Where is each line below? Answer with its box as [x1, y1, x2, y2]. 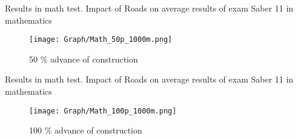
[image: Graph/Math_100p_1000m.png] [29, 106, 177, 115]
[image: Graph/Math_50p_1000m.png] [29, 35, 173, 44]
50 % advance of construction [29, 52, 138, 65]
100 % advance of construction [29, 124, 142, 137]
